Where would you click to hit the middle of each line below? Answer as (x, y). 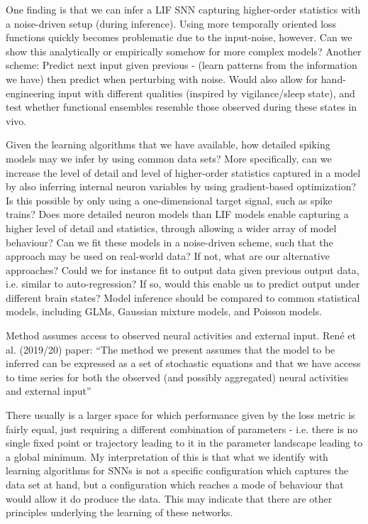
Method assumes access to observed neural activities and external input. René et (181, 335)
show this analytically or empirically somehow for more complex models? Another (184, 51)
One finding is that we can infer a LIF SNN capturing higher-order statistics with (183, 9)
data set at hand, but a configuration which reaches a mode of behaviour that (175, 484)
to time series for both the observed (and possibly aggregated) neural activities (177, 377)
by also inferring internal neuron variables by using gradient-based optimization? (181, 186)
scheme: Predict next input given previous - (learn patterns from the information (182, 65)
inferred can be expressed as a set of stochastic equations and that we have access (183, 363)
